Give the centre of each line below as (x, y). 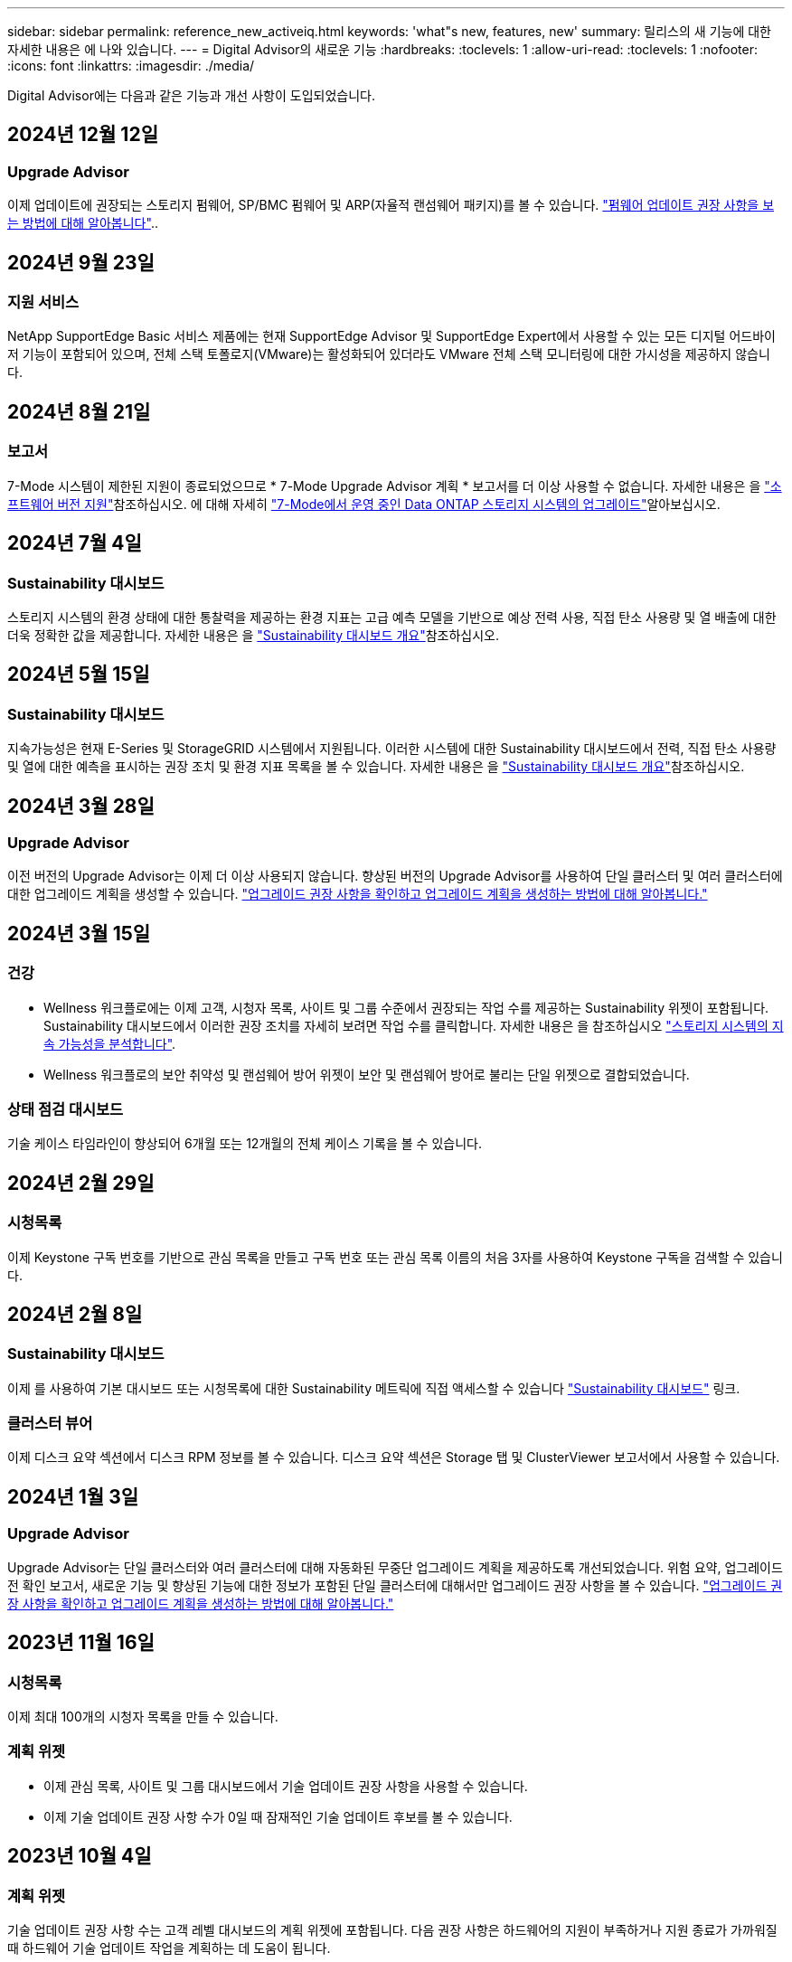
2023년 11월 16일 (81, 1643)
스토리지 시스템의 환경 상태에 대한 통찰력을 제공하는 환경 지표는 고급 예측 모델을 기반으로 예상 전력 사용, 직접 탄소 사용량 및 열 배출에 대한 (392, 617)
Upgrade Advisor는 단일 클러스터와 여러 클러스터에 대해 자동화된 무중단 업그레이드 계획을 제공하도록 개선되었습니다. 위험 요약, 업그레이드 (395, 1567)
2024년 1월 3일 (73, 1496)
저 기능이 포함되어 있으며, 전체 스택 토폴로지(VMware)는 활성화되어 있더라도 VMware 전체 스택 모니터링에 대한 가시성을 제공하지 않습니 (389, 354)
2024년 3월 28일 (81, 806)
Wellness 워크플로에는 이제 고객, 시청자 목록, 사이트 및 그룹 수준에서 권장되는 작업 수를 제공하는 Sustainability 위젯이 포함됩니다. (406, 1007)
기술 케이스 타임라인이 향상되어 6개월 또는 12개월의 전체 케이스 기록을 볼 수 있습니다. (245, 1144)
